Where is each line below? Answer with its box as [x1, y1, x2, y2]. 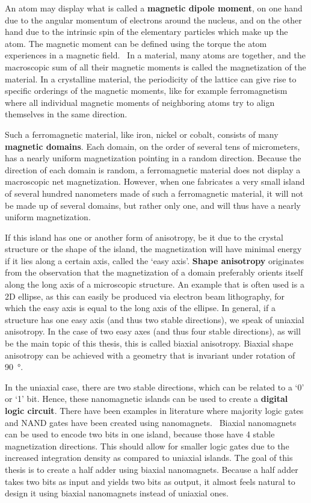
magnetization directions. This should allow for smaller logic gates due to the [5, 439, 289, 452]
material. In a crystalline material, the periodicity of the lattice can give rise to [5, 72, 297, 85]
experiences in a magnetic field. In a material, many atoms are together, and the [5, 49, 306, 61]
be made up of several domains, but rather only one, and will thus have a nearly [5, 199, 301, 211]
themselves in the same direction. [5, 108, 128, 120]
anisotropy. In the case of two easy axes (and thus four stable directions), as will [5, 325, 301, 338]
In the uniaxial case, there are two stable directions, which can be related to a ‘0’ [5, 380, 304, 393]
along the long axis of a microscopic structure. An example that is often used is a [5, 278, 304, 291]
